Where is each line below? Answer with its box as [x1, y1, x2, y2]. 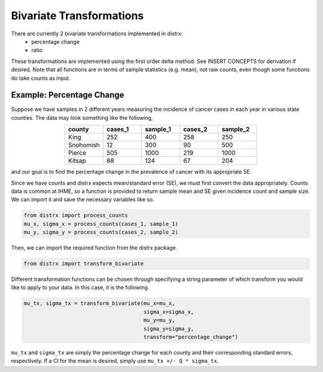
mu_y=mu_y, [143, 317, 176, 323]
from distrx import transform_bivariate [23, 261, 144, 267]
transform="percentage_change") [143, 334, 239, 341]
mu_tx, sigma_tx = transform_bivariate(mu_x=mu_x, [23, 300, 176, 307]
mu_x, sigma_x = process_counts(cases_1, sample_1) [23, 220, 179, 227]
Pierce [68, 149, 87, 157]
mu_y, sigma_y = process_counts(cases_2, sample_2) [23, 229, 179, 236]
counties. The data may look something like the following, [11, 114, 153, 121]
